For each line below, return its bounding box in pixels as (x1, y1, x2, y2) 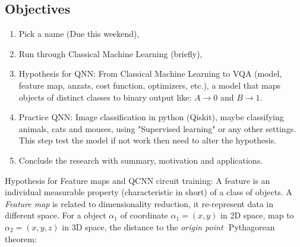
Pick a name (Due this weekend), (18, 27, 140, 40)
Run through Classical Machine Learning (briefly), (18, 47, 203, 60)
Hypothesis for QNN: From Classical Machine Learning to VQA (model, (18, 67, 282, 80)
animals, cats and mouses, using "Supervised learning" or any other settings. (18, 122, 296, 135)
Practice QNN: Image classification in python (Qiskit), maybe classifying (18, 111, 284, 123)
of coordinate (120, 209, 168, 221)
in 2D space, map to (220, 209, 294, 221)
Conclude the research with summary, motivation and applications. (18, 154, 263, 166)
